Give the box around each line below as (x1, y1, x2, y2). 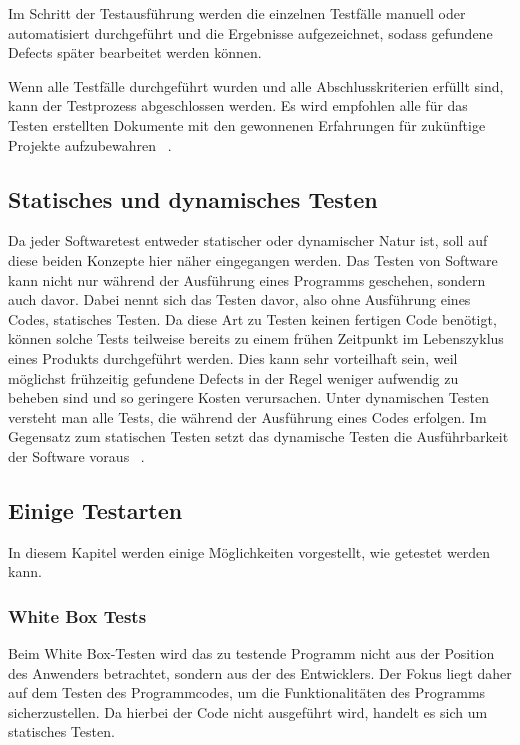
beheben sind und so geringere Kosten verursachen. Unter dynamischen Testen (8, 387, 489, 408)
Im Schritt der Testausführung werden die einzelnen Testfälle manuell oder (8, 3, 466, 23)
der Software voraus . (8, 445, 145, 466)
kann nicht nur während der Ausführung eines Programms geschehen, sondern (8, 269, 486, 290)
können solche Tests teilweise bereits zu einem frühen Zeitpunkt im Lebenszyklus (8, 328, 504, 349)
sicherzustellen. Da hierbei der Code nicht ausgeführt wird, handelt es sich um (8, 701, 488, 722)
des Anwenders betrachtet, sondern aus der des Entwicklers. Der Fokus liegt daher (8, 662, 512, 683)
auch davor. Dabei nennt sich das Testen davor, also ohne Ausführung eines (8, 289, 471, 310)
